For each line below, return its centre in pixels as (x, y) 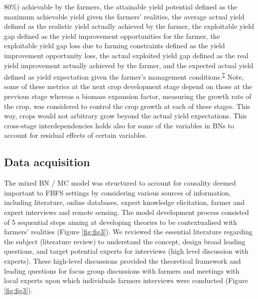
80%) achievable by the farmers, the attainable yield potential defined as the (121, 6)
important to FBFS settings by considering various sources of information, (118, 192)
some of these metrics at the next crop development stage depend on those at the (128, 86)
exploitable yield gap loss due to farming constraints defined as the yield (115, 46)
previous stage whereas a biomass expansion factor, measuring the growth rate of (128, 96)
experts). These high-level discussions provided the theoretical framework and (123, 260)
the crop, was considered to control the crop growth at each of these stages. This (127, 106)
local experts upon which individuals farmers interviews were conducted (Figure (126, 280)
